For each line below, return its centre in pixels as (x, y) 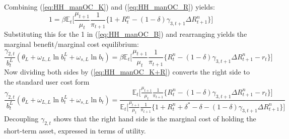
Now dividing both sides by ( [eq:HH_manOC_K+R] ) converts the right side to (127, 72)
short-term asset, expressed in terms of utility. (75, 131)
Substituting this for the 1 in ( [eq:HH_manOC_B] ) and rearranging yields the (126, 34)
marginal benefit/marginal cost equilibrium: (71, 44)
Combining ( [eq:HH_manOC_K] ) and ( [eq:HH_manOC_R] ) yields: (110, 7)
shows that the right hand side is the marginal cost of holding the (155, 119)
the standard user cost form (47, 81)
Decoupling (21, 119)
